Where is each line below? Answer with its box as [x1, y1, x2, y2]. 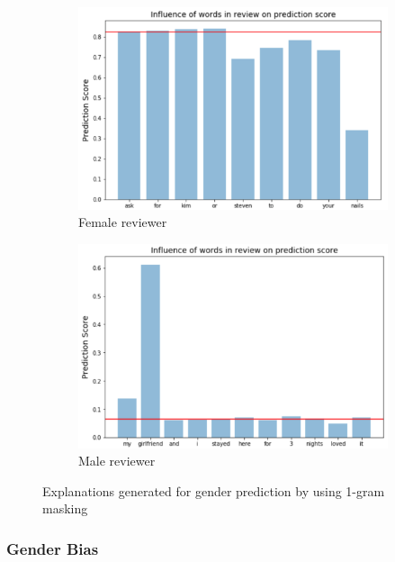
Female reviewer [78, 213, 167, 231]
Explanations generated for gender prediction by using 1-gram [42, 481, 385, 500]
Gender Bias [6, 537, 99, 559]
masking [42, 499, 88, 518]
